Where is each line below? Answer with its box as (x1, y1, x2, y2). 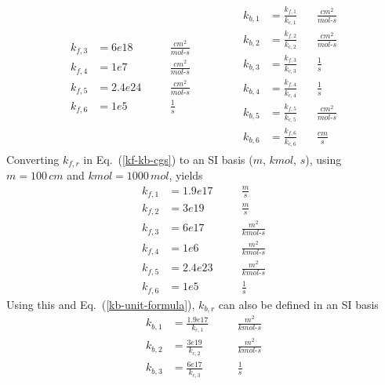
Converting (6, 151, 60, 167)
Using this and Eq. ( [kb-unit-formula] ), (6, 296, 195, 312)
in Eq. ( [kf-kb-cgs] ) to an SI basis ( (83, 151, 253, 167)
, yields (169, 167, 203, 183)
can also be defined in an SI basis (218, 296, 379, 312)
